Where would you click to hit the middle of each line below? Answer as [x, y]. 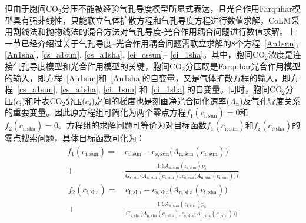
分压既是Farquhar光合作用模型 [243, 66]
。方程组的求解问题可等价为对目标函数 [132, 125]
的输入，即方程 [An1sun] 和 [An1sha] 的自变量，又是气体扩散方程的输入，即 [148, 77]
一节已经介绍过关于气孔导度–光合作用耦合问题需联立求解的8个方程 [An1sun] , [152, 43]
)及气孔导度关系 [270, 100]
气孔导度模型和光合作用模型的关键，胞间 [91, 66]
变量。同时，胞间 [237, 89]
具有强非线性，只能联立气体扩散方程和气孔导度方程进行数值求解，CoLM [152, 20]
